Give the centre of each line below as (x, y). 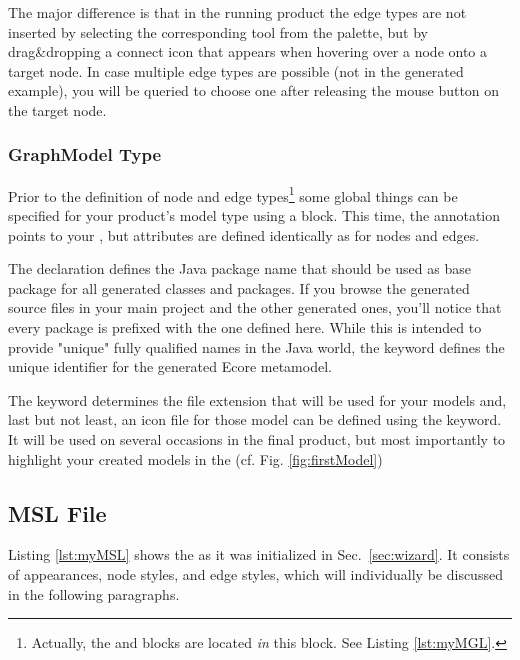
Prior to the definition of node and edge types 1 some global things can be (233, 194)
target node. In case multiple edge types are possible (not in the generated (236, 70)
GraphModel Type (85, 154)
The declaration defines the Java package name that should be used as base (239, 268)
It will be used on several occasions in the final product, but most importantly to (257, 438)
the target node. (57, 109)
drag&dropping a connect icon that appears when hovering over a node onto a (248, 51)
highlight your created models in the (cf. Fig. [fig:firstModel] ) (195, 458)
